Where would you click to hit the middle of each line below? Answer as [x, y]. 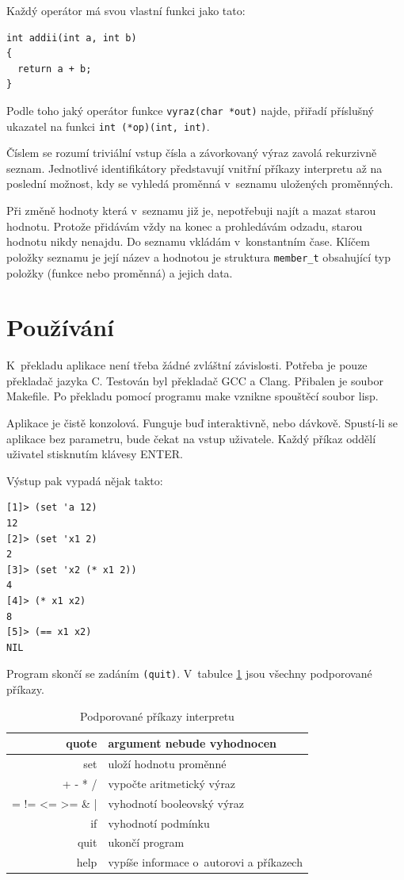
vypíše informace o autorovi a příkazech [205, 862]
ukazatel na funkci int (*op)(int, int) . [108, 126]
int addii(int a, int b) [72, 38]
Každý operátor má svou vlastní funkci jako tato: [126, 10]
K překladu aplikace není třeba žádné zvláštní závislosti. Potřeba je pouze [187, 365]
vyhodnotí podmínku [159, 823]
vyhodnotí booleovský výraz [176, 803]
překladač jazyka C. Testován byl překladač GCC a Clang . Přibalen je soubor [195, 380]
